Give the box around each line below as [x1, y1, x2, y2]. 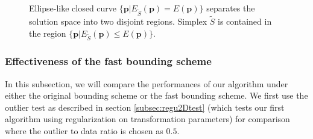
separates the [206, 2, 255, 14]
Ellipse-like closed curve [29, 2, 117, 14]
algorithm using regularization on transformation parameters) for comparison [5, 113, 290, 125]
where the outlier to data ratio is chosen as [5, 124, 163, 137]
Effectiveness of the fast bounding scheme [5, 54, 212, 69]
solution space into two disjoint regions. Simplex [29, 14, 207, 27]
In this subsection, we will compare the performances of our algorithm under [5, 77, 288, 90]
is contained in [218, 14, 272, 27]
